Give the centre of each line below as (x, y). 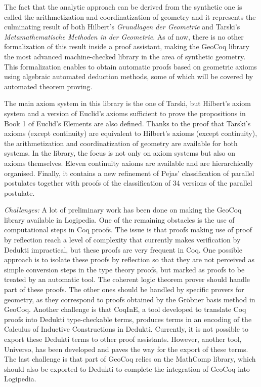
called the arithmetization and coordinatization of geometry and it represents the (130, 16)
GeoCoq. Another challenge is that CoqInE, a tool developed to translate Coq (125, 309)
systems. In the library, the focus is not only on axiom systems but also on (120, 153)
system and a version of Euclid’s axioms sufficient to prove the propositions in (125, 113)
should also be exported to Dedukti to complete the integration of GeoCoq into (127, 368)
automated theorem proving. (48, 86)
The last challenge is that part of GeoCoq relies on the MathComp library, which (130, 359)
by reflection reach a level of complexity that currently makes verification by (122, 240)
